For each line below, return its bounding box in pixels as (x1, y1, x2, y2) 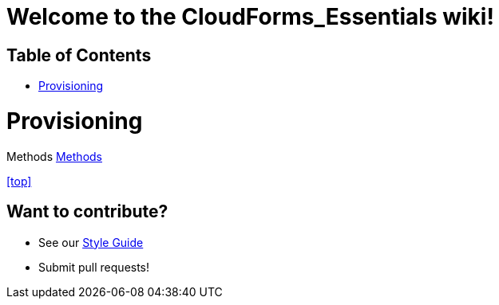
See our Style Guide (38, 235, 144, 249)
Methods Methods (6, 149, 102, 163)
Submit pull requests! (38, 260, 150, 274)
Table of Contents (6, 45, 152, 65)
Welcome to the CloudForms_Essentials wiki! (6, 3, 494, 30)
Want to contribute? (6, 201, 168, 222)
